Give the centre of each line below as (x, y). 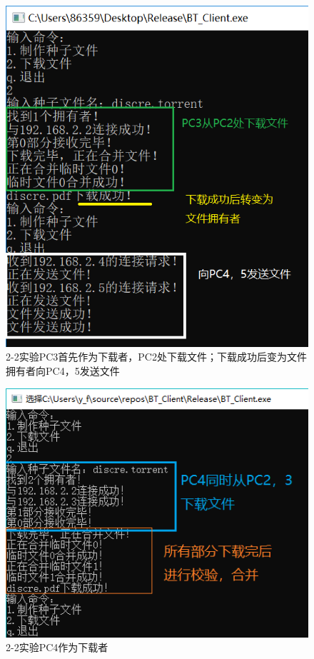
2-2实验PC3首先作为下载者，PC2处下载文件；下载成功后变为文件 (156, 357)
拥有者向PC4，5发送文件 (63, 370)
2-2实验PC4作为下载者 (57, 647)
